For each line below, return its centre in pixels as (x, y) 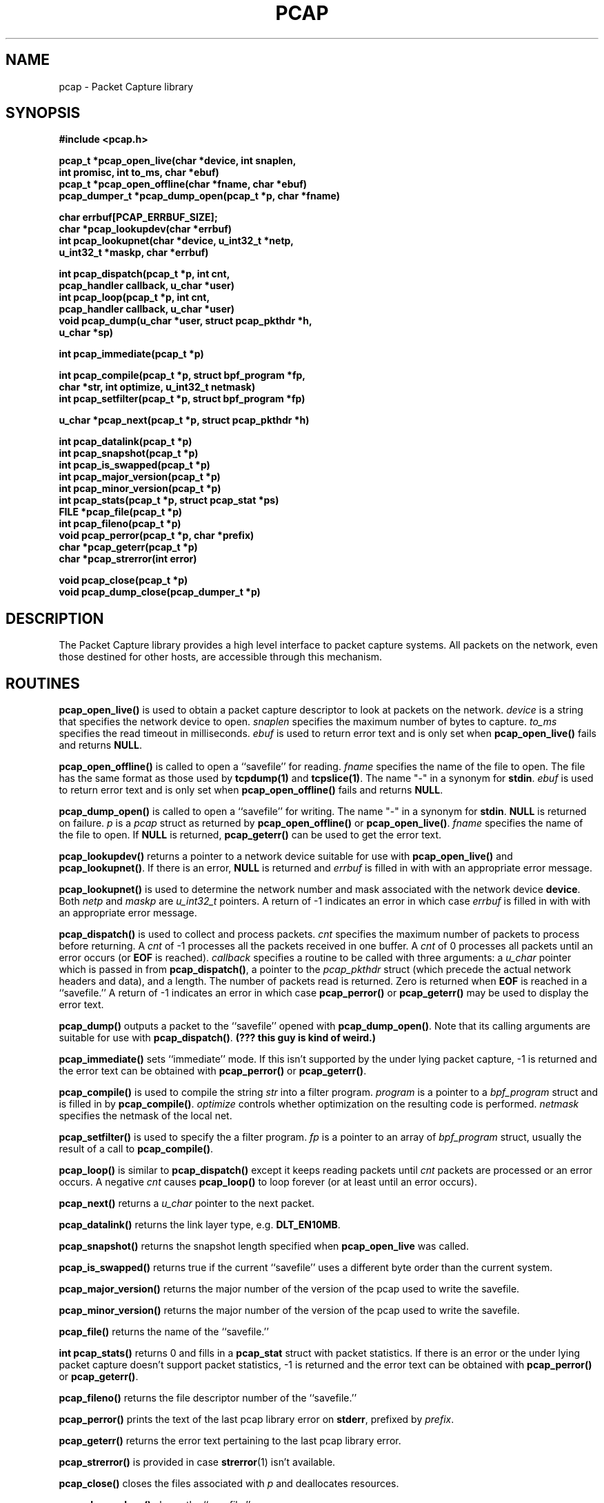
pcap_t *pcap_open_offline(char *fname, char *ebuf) (183, 184)
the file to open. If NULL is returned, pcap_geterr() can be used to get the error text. (250, 835)
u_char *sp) (86, 333)
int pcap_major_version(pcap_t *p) (140, 477)
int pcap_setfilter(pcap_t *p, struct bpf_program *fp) (182, 399)
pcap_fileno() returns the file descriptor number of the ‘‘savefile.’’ (208, 1398)
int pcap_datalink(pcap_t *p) (125, 442)
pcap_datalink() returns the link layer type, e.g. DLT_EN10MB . (200, 1225)
